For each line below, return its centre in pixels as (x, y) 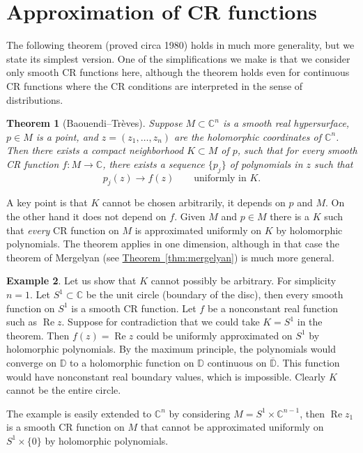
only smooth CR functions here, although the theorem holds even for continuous (178, 72)
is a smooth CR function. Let (134, 308)
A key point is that (47, 202)
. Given (190, 216)
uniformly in (220, 178)
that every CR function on (63, 230)
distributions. (35, 99)
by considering (200, 413)
